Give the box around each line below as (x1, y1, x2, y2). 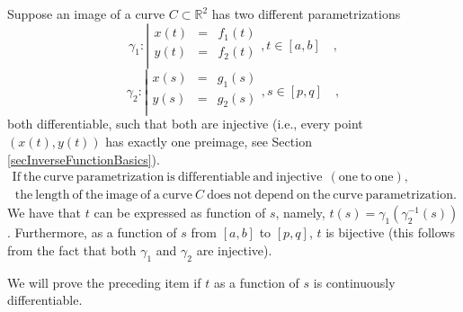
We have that (7, 203, 82, 222)
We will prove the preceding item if (7, 272, 201, 291)
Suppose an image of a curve (7, 4, 165, 22)
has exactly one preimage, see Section (105, 132, 312, 151)
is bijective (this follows (325, 223, 455, 242)
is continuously (313, 272, 396, 291)
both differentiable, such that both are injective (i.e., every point (7, 114, 363, 133)
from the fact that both (7, 240, 137, 259)
